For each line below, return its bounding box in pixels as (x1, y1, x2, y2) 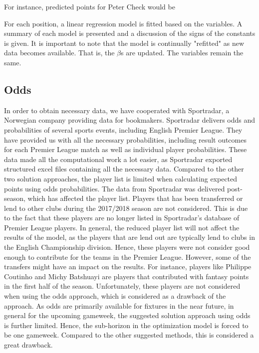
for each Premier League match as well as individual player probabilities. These (4, 144, 247, 155)
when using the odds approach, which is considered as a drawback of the (4, 291, 226, 301)
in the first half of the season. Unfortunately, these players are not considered (4, 281, 241, 291)
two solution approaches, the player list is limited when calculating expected (4, 173, 238, 183)
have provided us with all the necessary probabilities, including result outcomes (4, 134, 247, 145)
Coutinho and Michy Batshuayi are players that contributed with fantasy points (4, 271, 249, 281)
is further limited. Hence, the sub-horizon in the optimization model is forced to (4, 320, 249, 330)
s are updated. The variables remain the (121, 47, 244, 58)
